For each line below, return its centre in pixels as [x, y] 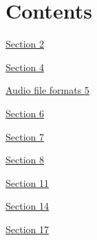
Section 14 [27, 206]
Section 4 [25, 67]
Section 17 [27, 229]
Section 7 [25, 136]
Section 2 [25, 44]
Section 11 [27, 182]
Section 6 [25, 113]
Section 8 [25, 160]
